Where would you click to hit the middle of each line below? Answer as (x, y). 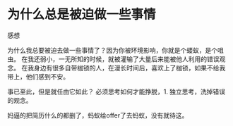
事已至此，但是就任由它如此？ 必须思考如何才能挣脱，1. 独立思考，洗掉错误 (116, 92)
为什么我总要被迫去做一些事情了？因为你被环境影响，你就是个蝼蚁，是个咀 (115, 50)
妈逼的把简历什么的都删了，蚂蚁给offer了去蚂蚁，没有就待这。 (98, 115)
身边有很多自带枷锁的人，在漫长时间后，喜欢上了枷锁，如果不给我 (130, 68)
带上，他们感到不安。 (38, 76)
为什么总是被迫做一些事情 (82, 14)
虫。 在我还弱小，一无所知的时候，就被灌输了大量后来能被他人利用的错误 (113, 59)
